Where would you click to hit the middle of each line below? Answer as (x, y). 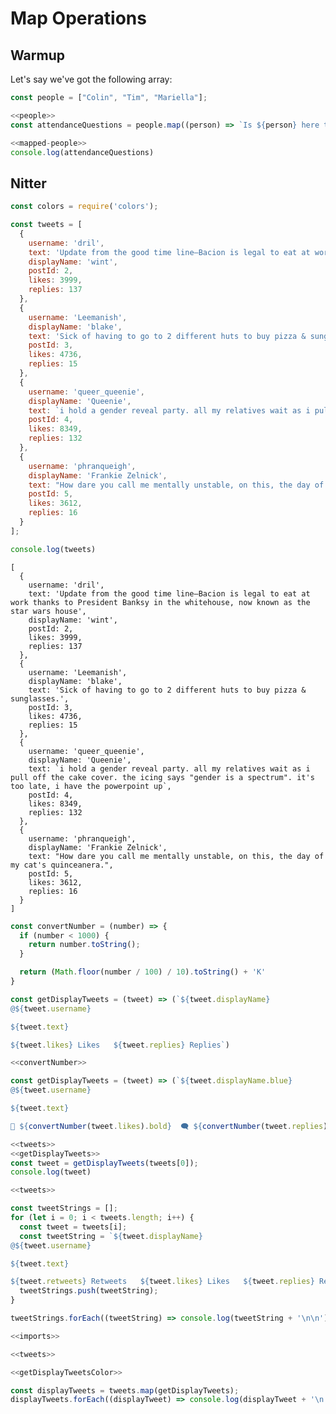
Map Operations (78, 18)
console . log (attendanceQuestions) (82, 152)
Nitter (28, 183)
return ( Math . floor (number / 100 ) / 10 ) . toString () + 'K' (143, 972)
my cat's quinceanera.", (62, 865)
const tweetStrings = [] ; (64, 1208)
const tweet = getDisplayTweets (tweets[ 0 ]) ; (104, 1163)
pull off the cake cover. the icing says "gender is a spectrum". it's (162, 777)
